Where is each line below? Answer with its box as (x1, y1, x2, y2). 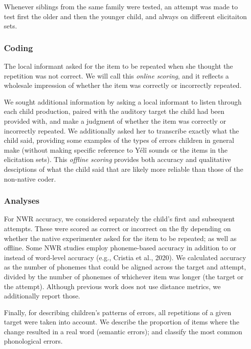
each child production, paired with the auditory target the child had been (4, 106, 225, 116)
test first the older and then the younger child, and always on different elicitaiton (4, 11, 247, 21)
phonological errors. (4, 336, 63, 346)
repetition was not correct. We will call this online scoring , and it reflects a (4, 70, 229, 81)
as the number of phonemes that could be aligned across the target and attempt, (4, 262, 246, 272)
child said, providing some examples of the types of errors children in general (4, 135, 234, 145)
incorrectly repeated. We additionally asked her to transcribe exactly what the (4, 125, 239, 135)
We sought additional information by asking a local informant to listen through (4, 96, 242, 107)
